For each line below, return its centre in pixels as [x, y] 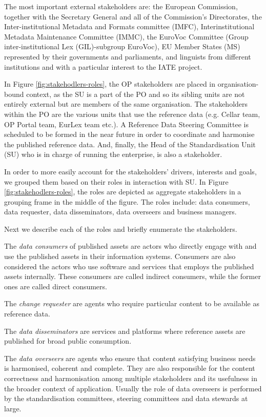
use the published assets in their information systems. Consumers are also [120, 256]
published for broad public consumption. [68, 341]
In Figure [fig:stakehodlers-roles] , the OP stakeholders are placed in [110, 84]
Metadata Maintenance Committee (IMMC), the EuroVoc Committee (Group [126, 36]
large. [13, 408]
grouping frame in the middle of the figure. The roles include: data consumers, [127, 201]
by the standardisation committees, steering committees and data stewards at [126, 398]
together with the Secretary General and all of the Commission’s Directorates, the [133, 16]
